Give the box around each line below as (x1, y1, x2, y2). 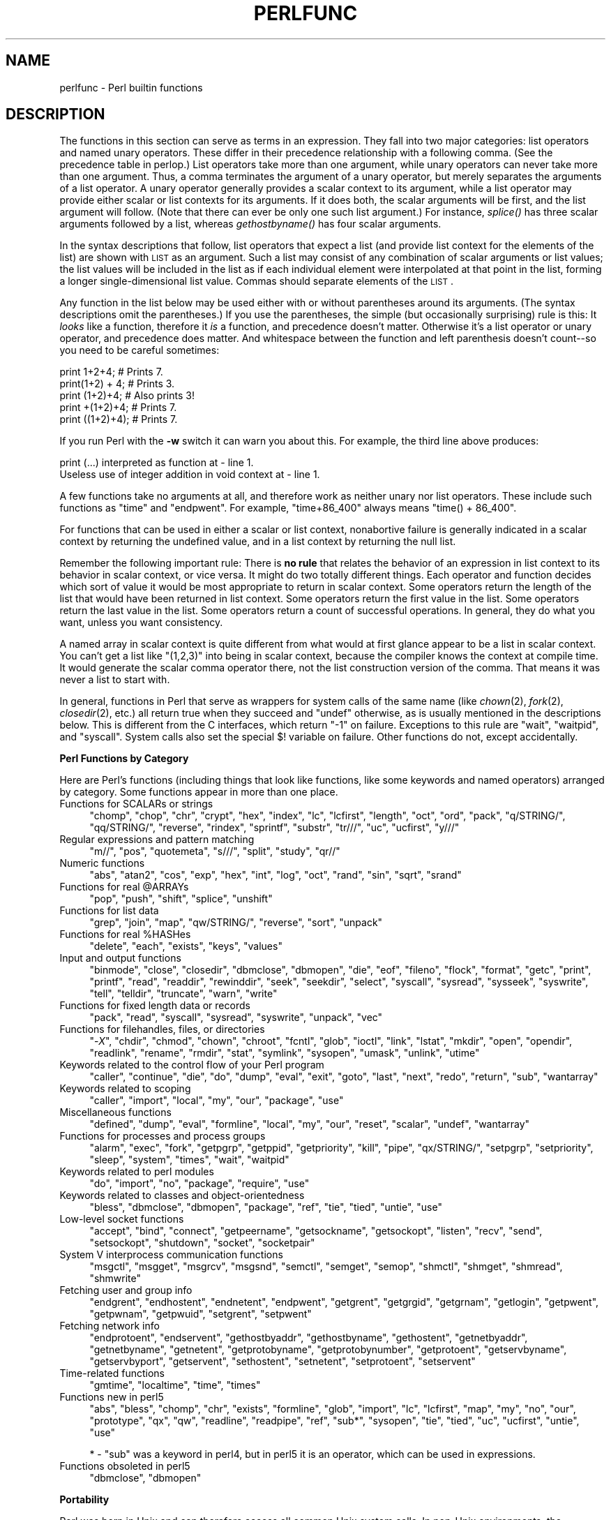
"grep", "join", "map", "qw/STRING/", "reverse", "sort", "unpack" (89, 916, 383, 929)
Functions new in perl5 (59, 1391, 164, 1403)
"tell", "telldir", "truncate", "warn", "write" (89, 988, 278, 1000)
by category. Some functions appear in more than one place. (59, 786, 338, 798)
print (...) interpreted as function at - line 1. (59, 456, 254, 469)
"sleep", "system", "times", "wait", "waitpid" (89, 1154, 289, 1166)
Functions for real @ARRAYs (59, 881, 189, 893)
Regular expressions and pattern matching (59, 833, 255, 846)
